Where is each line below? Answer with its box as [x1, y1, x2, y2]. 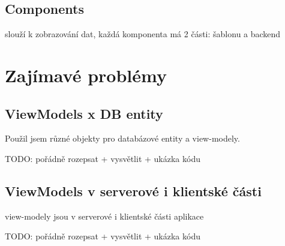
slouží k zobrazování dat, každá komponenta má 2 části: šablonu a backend [5, 28, 281, 40]
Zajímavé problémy [5, 62, 167, 87]
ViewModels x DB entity [5, 104, 163, 122]
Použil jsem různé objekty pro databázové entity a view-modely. [5, 132, 240, 145]
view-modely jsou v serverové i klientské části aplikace [5, 209, 204, 222]
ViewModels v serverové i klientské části [5, 181, 262, 200]
